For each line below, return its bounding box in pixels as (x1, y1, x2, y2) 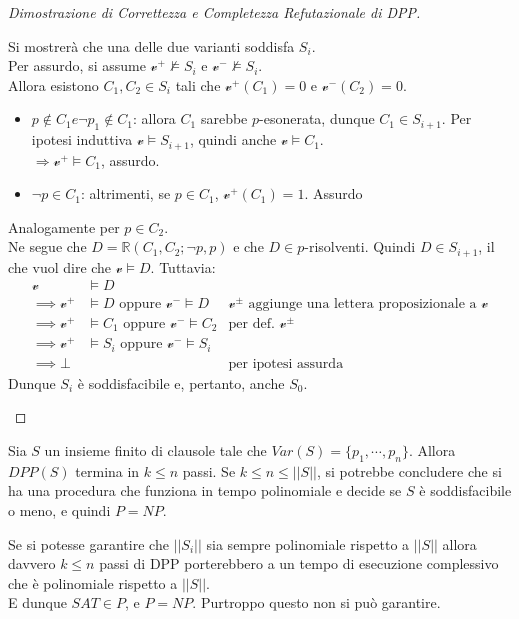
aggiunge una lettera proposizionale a (248, 296, 477, 311)
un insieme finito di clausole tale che (44, 439, 267, 460)
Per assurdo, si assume (8, 55, 146, 76)
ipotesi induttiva (31, 129, 133, 150)
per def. (228, 316, 275, 331)
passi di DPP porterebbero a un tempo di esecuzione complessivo (99, 553, 499, 574)
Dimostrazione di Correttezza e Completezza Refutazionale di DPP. (8, 2, 421, 22)
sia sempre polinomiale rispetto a (206, 533, 410, 554)
